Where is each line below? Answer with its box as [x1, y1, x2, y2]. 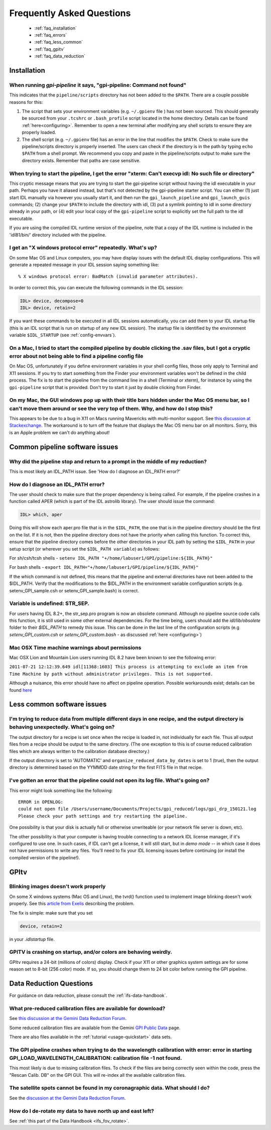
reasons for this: [9, 99, 43, 105]
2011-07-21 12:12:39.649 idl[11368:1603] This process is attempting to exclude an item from [9, 664, 248, 670]
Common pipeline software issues [9, 442, 118, 451]
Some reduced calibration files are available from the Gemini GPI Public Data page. [9, 1025, 181, 1031]
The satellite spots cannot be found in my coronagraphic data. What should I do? [9, 1084, 210, 1091]
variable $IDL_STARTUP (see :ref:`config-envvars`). [9, 332, 116, 338]
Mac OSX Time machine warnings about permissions [9, 644, 142, 651]
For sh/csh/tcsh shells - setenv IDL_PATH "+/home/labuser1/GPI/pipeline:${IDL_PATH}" [9, 555, 213, 561]
